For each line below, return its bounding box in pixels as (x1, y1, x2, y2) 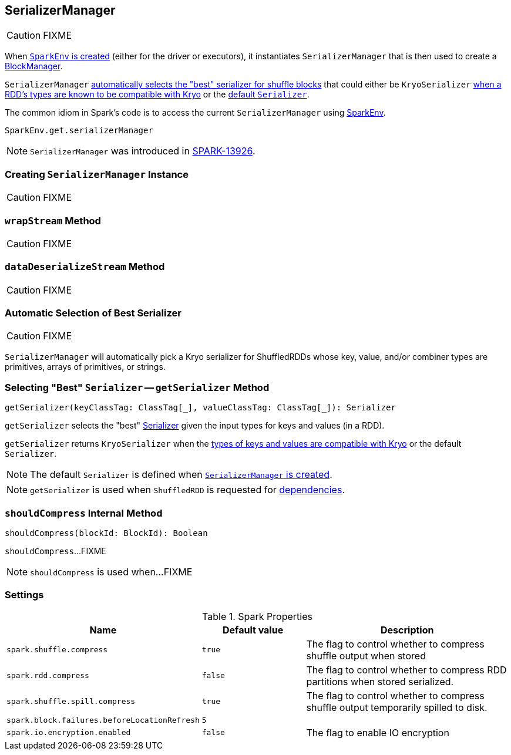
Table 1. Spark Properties (202, 610, 312, 622)
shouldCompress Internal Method (5, 507, 163, 519)
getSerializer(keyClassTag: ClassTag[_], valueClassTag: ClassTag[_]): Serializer (5, 403, 396, 413)
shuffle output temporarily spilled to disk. (306, 701, 488, 713)
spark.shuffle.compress (6, 645, 108, 655)
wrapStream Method (5, 214, 101, 227)
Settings (5, 589, 44, 601)
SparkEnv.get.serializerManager (5, 126, 153, 136)
